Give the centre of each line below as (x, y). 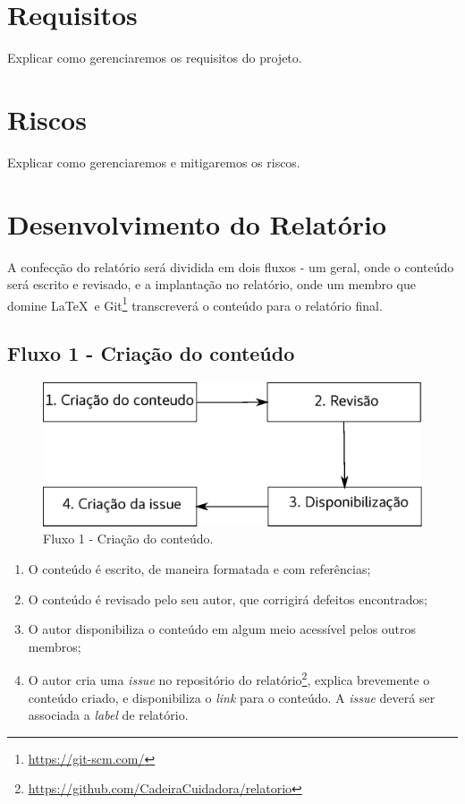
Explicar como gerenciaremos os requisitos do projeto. (155, 58)
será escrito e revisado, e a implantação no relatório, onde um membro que (211, 284)
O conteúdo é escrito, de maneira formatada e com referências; (199, 569)
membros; (55, 646)
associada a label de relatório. (108, 715)
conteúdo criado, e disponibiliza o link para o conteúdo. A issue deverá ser (232, 697)
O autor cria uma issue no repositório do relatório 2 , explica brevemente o (229, 679)
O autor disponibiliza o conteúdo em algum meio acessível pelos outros (222, 629)
